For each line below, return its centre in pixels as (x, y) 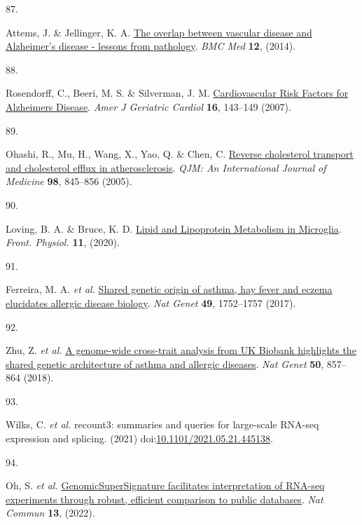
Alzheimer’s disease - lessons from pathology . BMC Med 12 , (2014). (151, 46)
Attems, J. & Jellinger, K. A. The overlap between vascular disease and (159, 32)
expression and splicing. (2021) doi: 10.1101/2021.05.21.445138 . (139, 438)
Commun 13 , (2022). (50, 513)
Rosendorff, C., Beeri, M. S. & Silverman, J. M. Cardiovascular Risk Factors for (177, 93)
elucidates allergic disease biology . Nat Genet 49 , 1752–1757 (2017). (151, 302)
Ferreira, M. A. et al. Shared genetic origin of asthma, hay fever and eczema (169, 289)
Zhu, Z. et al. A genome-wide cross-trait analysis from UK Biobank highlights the (181, 350)
